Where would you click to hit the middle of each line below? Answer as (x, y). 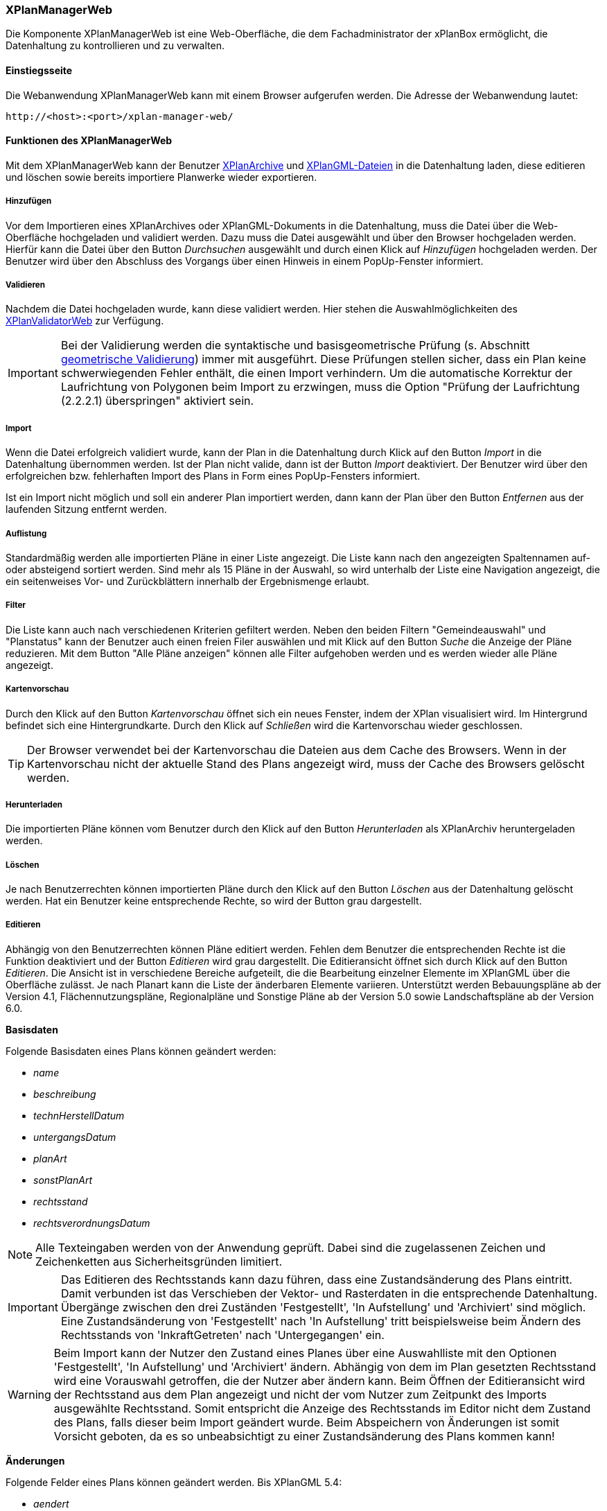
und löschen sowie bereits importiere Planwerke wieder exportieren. (161, 177)
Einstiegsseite (39, 70)
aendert (51, 1503)
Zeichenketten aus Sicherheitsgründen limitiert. (159, 1261)
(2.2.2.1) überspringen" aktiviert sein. (157, 401)
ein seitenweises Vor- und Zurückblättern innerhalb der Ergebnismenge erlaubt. (187, 581)
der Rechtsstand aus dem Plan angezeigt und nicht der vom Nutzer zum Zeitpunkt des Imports (300, 1394)
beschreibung (65, 1094)
